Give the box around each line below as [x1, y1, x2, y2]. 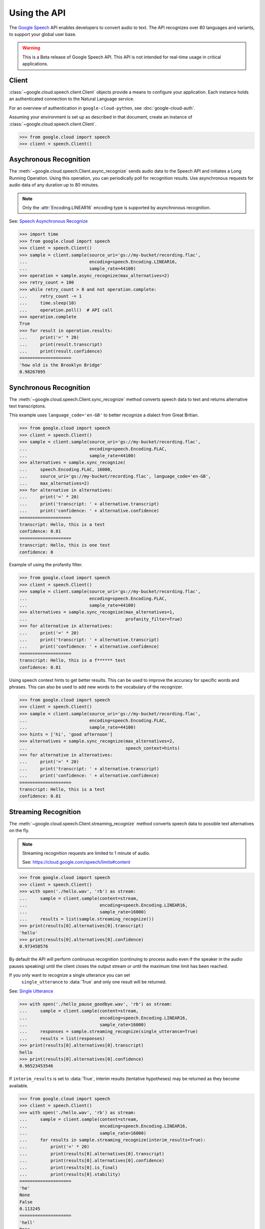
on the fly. [9, 827, 29, 833]
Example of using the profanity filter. [9, 562, 83, 568]
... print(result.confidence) [19, 349, 103, 354]
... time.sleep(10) [19, 300, 77, 306]
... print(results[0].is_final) [19, 1165, 118, 1170]
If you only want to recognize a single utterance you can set [9, 972, 130, 978]
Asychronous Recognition [9, 155, 91, 164]
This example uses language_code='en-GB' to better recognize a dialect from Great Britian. [9, 412, 199, 418]
